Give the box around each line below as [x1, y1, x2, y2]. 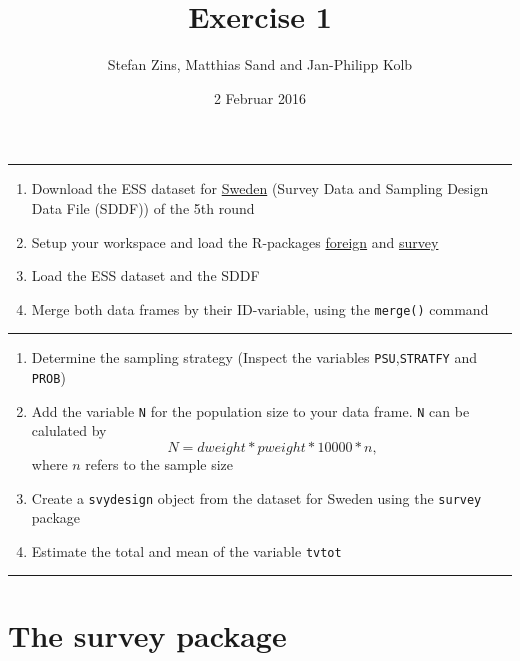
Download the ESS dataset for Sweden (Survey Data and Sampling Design [31, 178, 489, 199]
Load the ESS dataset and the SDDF [31, 265, 260, 286]
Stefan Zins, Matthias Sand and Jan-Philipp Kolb [107, 54, 413, 75]
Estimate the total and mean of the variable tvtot [31, 540, 342, 561]
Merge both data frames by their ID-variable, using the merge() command [31, 298, 489, 319]
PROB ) [31, 367, 66, 387]
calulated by [31, 420, 107, 441]
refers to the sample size [85, 453, 234, 474]
